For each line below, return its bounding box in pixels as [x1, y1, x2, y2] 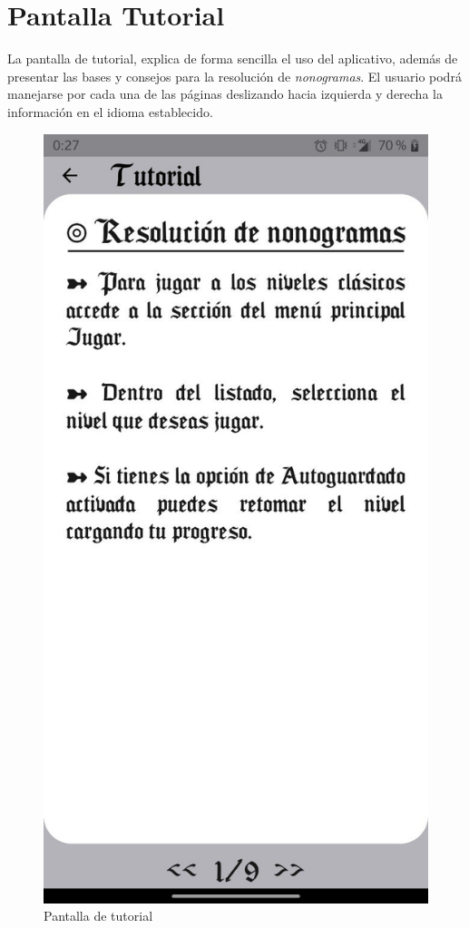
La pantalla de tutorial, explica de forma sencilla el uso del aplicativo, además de [7, 49, 458, 68]
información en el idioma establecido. [7, 102, 213, 121]
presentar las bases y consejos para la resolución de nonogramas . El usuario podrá [7, 66, 462, 85]
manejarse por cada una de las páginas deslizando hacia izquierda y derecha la [7, 84, 443, 103]
